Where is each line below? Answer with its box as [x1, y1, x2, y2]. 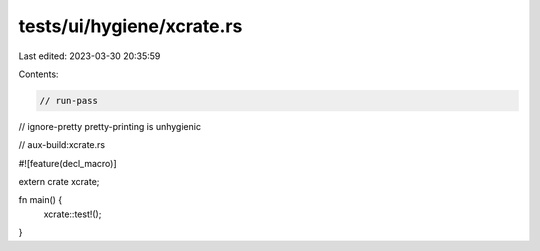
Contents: [18, 68, 59, 80]
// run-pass [39, 95, 99, 106]
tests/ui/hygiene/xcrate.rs [18, 15, 243, 37]
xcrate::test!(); [43, 208, 102, 220]
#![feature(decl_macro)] [18, 157, 117, 169]
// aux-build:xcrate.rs [18, 139, 105, 151]
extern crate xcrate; [18, 176, 100, 188]
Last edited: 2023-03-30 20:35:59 [18, 50, 161, 62]
